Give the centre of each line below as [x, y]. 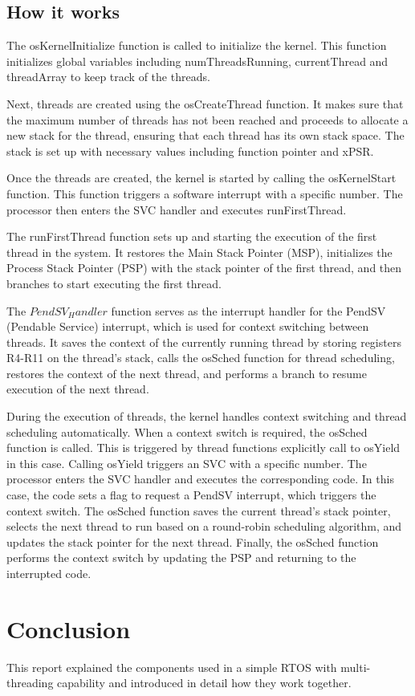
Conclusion [69, 628]
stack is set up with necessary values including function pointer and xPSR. [190, 151]
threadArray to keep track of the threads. [108, 77]
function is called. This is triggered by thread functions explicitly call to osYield [203, 448]
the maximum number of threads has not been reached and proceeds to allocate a [207, 119]
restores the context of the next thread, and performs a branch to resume [187, 373]
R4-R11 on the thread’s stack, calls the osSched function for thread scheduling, [201, 358]
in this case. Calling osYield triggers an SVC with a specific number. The [187, 463]
